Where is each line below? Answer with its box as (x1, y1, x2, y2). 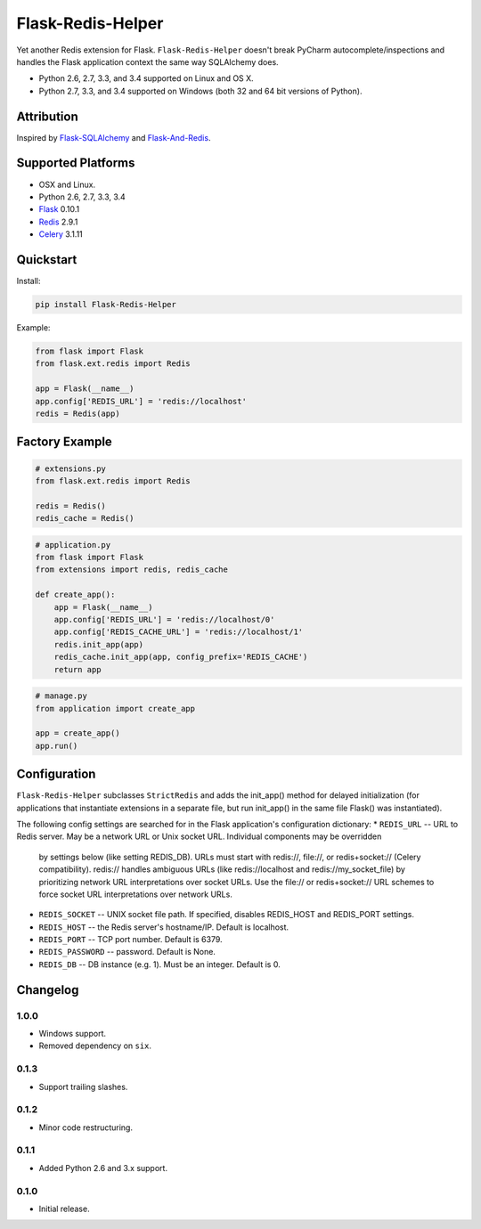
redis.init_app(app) (53, 639, 144, 649)
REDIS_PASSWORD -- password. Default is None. (38, 947, 216, 957)
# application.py (35, 540, 111, 549)
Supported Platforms (16, 156, 135, 171)
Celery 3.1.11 (38, 229, 84, 240)
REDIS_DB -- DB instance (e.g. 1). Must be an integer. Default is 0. (38, 958, 281, 970)
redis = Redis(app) (35, 408, 120, 419)
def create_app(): (35, 590, 116, 600)
